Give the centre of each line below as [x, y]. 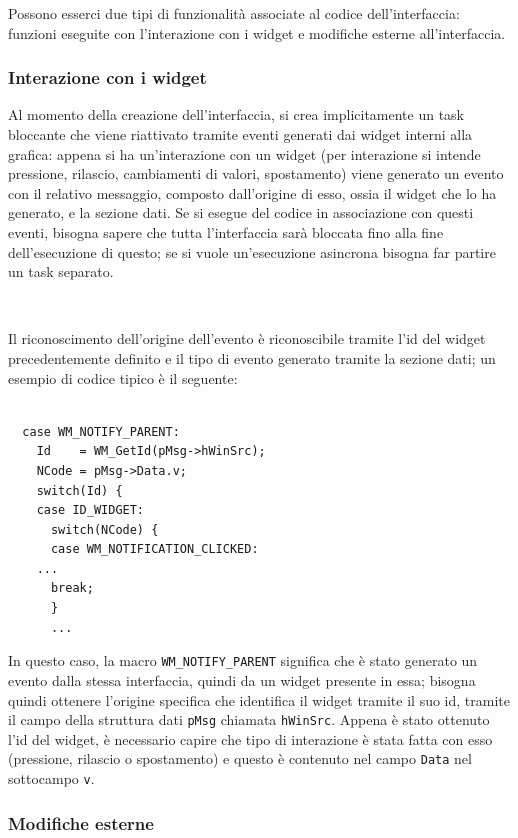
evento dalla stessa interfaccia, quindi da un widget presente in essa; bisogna [242, 679]
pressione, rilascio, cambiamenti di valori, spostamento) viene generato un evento [256, 173]
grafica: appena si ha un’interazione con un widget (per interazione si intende [244, 153]
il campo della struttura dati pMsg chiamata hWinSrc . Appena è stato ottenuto [249, 719]
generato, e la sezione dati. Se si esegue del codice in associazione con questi [241, 212]
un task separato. [61, 271]
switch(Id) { [79, 490]
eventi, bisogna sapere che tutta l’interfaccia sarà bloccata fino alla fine [226, 231]
